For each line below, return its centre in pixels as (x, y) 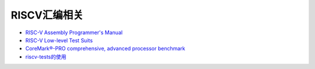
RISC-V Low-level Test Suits (59, 40)
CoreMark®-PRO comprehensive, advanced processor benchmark (105, 49)
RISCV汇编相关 (47, 15)
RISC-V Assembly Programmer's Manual (74, 32)
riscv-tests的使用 (46, 57)
